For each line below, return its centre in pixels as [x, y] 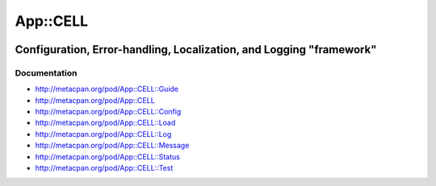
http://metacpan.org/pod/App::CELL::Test [104, 168]
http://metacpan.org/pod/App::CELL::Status [108, 156]
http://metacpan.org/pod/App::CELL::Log [103, 134]
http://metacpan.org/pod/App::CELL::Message [112, 146]
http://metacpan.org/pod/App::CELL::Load [105, 123]
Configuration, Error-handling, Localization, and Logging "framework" [196, 50]
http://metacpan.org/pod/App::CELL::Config [108, 112]
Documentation [46, 72]
